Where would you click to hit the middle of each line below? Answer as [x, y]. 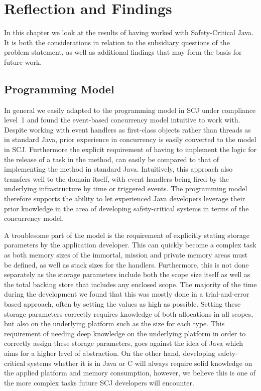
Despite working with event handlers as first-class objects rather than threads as [127, 129]
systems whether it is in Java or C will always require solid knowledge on [140, 363]
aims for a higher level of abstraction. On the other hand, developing [110, 353]
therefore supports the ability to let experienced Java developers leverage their [125, 199]
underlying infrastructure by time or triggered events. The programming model [126, 188]
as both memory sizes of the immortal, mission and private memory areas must [126, 255]
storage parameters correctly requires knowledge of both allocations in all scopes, [129, 313]
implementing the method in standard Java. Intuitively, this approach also [118, 169]
